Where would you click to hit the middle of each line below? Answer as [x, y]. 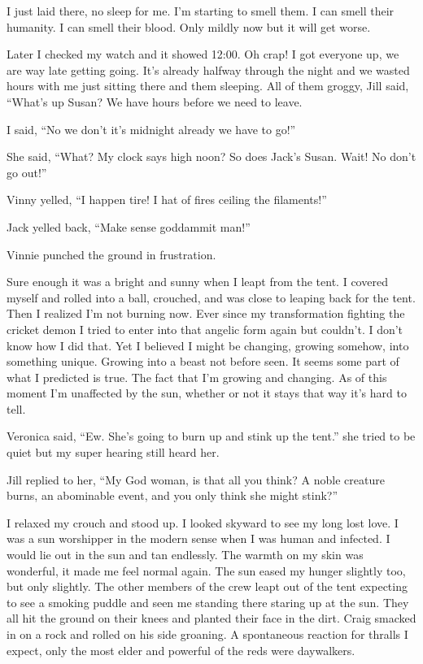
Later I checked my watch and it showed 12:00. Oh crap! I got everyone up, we [203, 54]
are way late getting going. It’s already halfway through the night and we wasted [208, 69]
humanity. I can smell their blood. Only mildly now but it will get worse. [189, 26]
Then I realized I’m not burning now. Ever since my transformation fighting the [206, 313]
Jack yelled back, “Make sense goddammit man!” [129, 226]
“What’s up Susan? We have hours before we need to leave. [155, 101]
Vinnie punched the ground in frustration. [111, 254]
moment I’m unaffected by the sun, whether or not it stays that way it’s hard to [207, 393]
